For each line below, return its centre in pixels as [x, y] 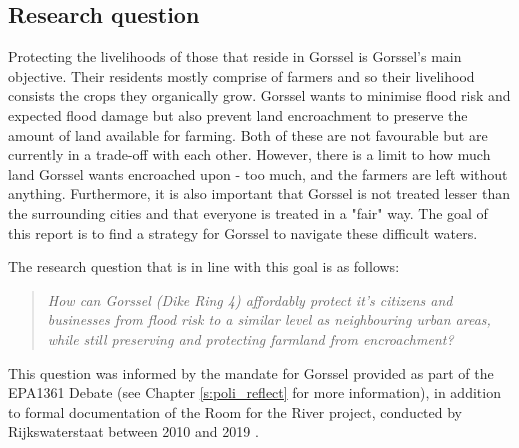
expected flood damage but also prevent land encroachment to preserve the [238, 114]
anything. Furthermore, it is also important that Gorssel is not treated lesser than [259, 193]
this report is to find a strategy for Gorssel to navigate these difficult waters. [243, 232]
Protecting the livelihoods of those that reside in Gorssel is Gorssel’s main [235, 56]
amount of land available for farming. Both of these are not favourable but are [248, 134]
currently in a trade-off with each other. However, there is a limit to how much [249, 154]
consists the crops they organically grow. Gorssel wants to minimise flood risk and [259, 95]
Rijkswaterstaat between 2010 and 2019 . [133, 431]
